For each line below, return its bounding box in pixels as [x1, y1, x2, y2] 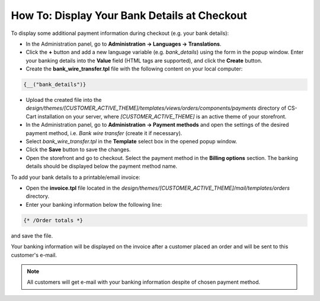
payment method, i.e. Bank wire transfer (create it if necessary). [25, 129, 183, 136]
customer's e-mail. [11, 251, 57, 258]
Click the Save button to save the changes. [25, 146, 131, 153]
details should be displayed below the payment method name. [25, 163, 178, 170]
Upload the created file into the [25, 97, 102, 104]
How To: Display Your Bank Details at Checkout [11, 9, 247, 22]
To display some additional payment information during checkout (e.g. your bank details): [11, 30, 229, 37]
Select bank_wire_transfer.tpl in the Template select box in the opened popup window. [25, 138, 237, 145]
